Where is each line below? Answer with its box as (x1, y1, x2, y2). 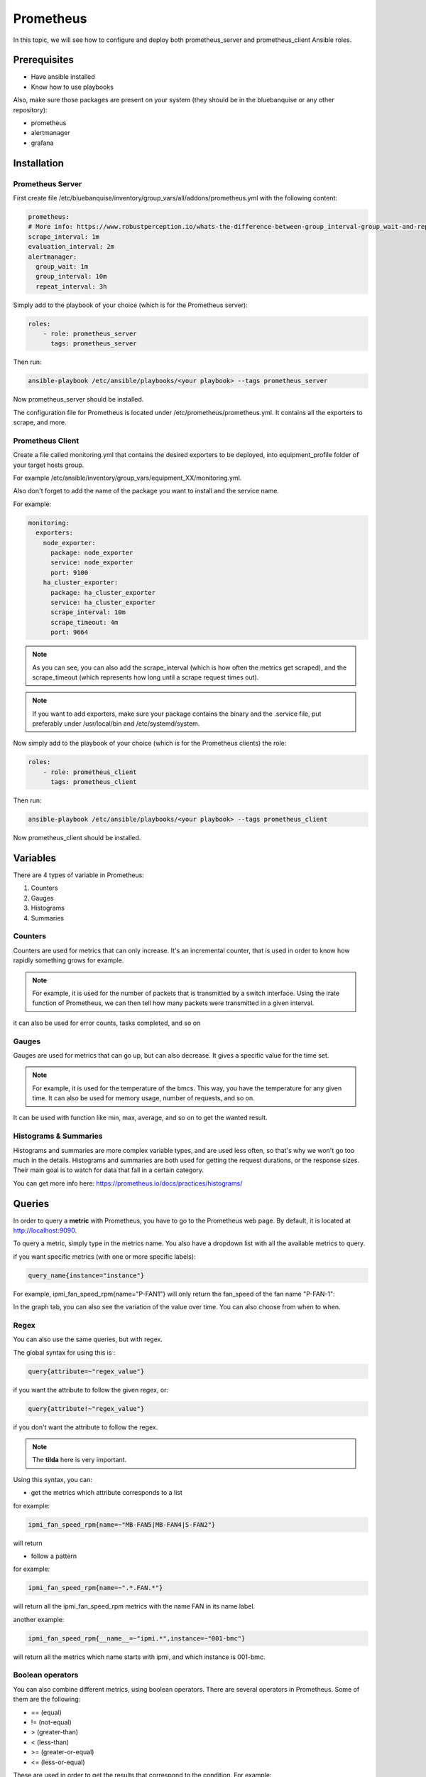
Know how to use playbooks (31, 82, 114, 91)
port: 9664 (50, 628, 89, 636)
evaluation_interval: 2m (28, 242, 115, 251)
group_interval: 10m (35, 272, 107, 281)
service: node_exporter (50, 559, 133, 567)
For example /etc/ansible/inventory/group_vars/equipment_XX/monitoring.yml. (13, 473, 242, 483)
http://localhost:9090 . (13, 1226, 77, 1235)
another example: (13, 1615, 65, 1623)
